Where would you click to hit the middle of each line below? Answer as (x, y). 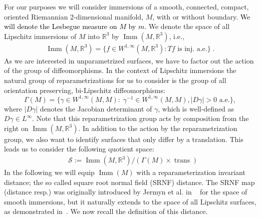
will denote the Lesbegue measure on (61, 26)
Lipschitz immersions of (40, 36)
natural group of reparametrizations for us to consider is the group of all (115, 80)
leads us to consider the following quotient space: (79, 149)
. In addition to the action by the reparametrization (158, 128)
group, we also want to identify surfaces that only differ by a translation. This (124, 139)
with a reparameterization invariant (191, 172)
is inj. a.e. (192, 49)
